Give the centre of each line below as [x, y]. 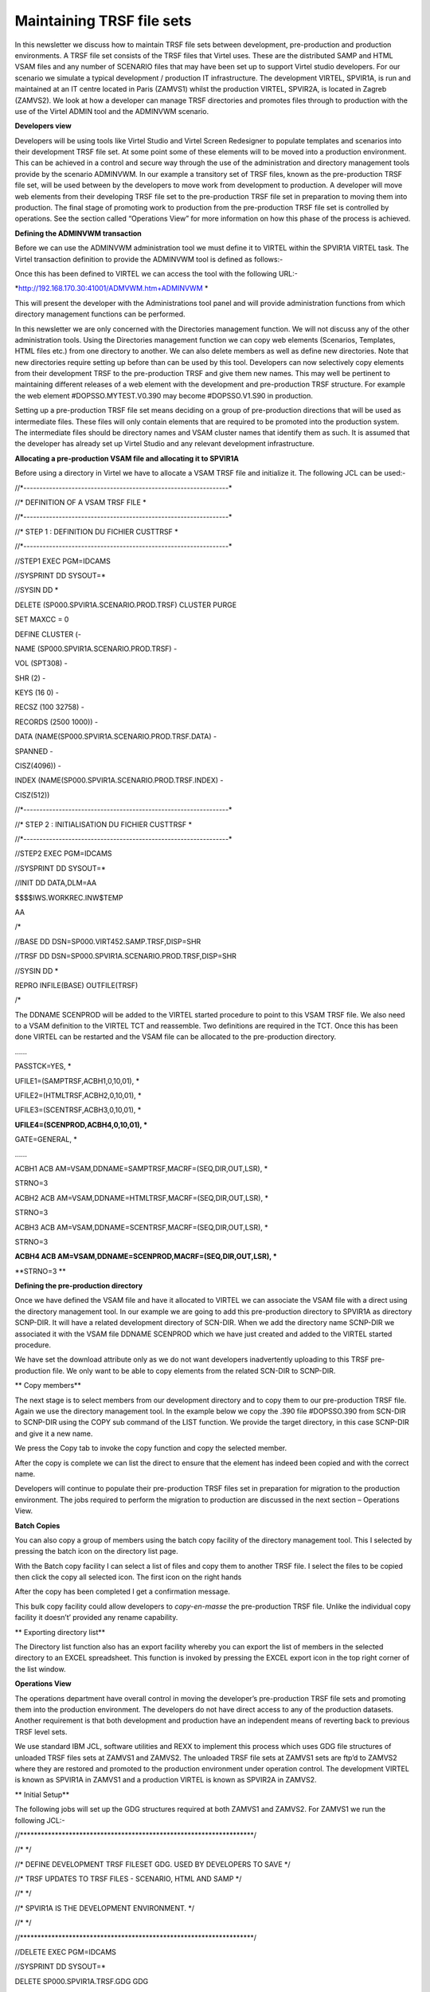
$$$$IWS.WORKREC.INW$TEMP [69, 897]
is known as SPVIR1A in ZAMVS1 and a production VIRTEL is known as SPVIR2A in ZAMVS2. [166, 1780]
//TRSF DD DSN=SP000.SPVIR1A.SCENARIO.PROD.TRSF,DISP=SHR [125, 956]
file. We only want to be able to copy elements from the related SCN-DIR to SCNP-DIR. [194, 1370]
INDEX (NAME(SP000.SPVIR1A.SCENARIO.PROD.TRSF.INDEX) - [119, 780]
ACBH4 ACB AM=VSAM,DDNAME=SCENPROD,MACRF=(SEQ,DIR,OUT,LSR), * [146, 1257]
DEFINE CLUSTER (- [48, 634]
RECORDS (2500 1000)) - [57, 722]
